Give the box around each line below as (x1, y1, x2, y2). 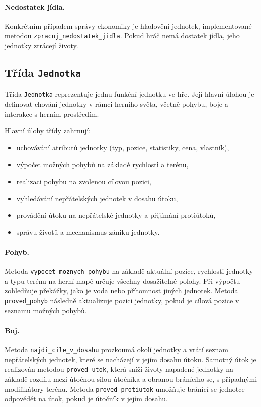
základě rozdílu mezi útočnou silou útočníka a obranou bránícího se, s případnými (5, 374, 257, 384)
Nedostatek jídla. (5, 1, 65, 12)
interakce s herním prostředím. (5, 108, 99, 119)
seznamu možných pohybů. (5, 305, 87, 315)
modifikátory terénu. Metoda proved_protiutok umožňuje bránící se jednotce (5, 383, 245, 394)
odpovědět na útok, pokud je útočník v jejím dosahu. (5, 393, 168, 404)
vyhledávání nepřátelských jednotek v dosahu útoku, (16, 193, 178, 203)
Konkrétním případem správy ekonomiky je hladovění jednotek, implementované (5, 20, 252, 31)
